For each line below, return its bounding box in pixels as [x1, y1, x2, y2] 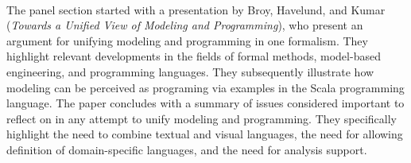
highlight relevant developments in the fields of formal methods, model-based [6, 48, 381, 64]
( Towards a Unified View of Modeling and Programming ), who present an [6, 17, 363, 33]
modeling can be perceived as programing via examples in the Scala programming [6, 79, 405, 95]
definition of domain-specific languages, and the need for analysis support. [6, 141, 367, 157]
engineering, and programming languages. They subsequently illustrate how [6, 63, 374, 80]
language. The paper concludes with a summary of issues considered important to [6, 95, 405, 111]
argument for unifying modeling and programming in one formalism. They [6, 32, 368, 49]
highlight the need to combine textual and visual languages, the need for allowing [6, 126, 403, 142]
